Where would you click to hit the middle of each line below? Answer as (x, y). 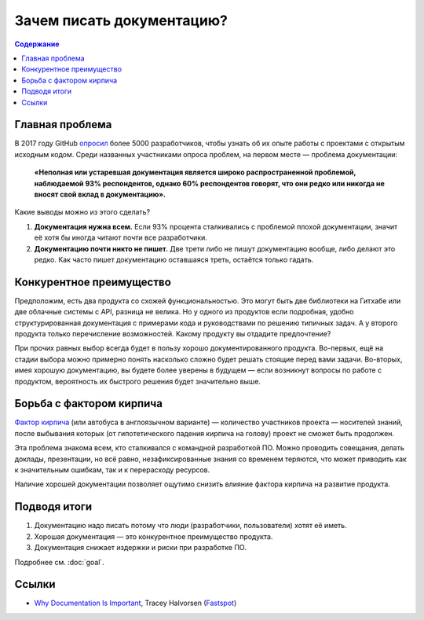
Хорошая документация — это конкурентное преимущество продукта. (154, 536)
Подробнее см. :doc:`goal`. (60, 562)
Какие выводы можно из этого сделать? (82, 212)
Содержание (37, 44)
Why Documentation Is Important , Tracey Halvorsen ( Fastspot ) (135, 603)
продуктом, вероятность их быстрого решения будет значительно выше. (137, 381)
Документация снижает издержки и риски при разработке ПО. (140, 548)
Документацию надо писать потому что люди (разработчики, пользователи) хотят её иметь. (190, 526)
